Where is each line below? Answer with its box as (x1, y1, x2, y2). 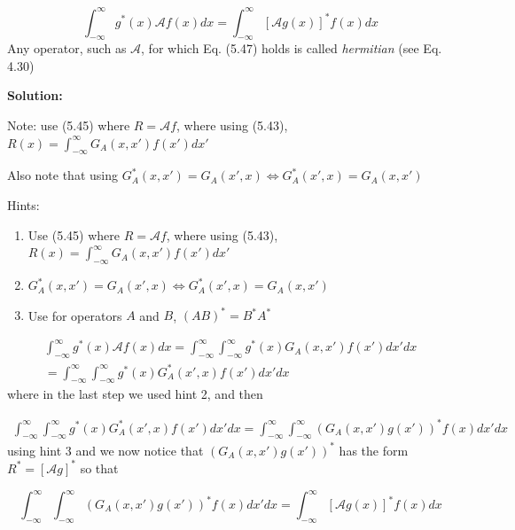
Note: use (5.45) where (7, 116, 130, 135)
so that (80, 458, 119, 477)
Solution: (7, 86, 63, 105)
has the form (339, 440, 409, 459)
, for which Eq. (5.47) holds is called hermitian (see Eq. (141, 39, 442, 58)
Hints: (7, 196, 40, 214)
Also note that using (7, 166, 118, 184)
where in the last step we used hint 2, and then (7, 385, 263, 403)
